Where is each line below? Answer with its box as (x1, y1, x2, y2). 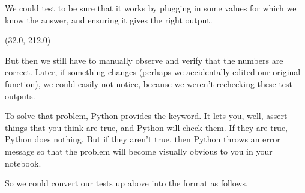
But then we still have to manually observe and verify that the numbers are (5, 54, 283, 66)
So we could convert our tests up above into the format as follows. (5, 177, 248, 189)
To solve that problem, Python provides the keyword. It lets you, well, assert (5, 109, 288, 122)
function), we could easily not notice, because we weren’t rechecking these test (5, 77, 293, 90)
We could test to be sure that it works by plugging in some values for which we (5, 2, 297, 14)
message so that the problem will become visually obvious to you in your (5, 144, 273, 157)
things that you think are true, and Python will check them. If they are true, (5, 121, 288, 133)
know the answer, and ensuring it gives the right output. (5, 13, 213, 26)
